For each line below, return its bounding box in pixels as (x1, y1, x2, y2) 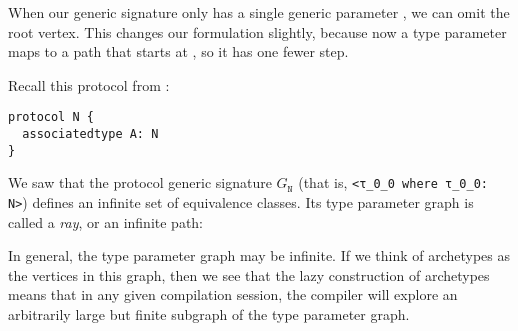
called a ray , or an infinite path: (8, 211, 203, 232)
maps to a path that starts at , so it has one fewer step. (8, 41, 349, 62)
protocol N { (8, 110, 94, 125)
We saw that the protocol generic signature (8, 172, 272, 193)
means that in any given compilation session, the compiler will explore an (8, 284, 458, 305)
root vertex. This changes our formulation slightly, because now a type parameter (8, 21, 507, 42)
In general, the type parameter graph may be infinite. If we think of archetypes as (8, 245, 511, 266)
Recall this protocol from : (8, 74, 170, 95)
